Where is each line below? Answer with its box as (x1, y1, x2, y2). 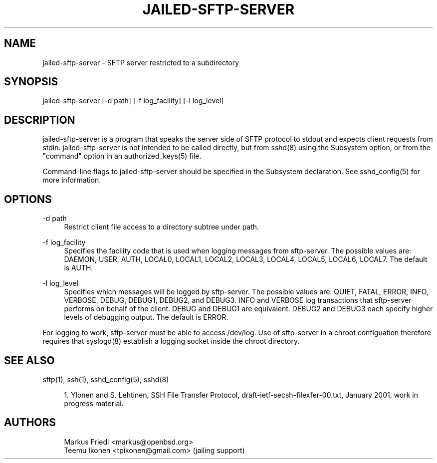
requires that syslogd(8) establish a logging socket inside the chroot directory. (42, 337, 300, 346)
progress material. (64, 399, 124, 408)
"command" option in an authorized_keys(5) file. (42, 152, 202, 161)
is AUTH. (64, 263, 93, 272)
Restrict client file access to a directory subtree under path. (64, 223, 259, 231)
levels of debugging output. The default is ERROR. (64, 313, 228, 322)
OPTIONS (4, 193, 52, 206)
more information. (42, 176, 101, 185)
